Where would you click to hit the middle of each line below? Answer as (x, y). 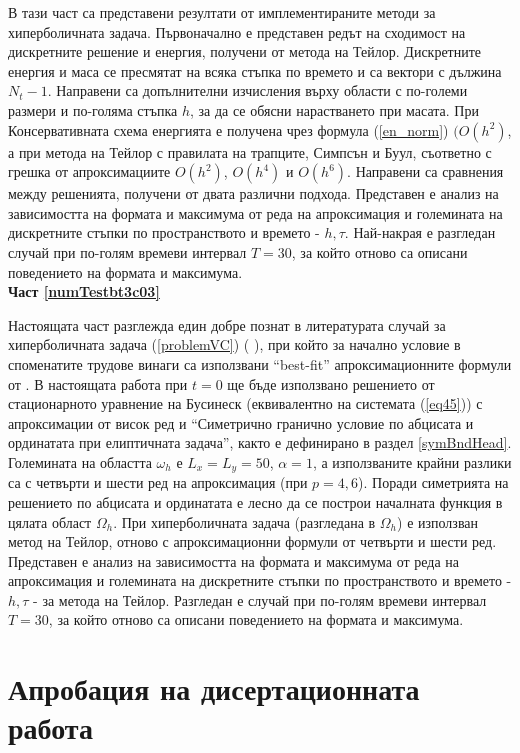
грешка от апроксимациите (89, 171)
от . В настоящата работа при (98, 383)
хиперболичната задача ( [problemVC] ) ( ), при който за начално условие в (234, 344)
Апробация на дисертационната (214, 688)
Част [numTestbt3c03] (84, 291)
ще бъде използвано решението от (331, 383)
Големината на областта (80, 461)
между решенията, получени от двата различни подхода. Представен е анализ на (253, 193)
